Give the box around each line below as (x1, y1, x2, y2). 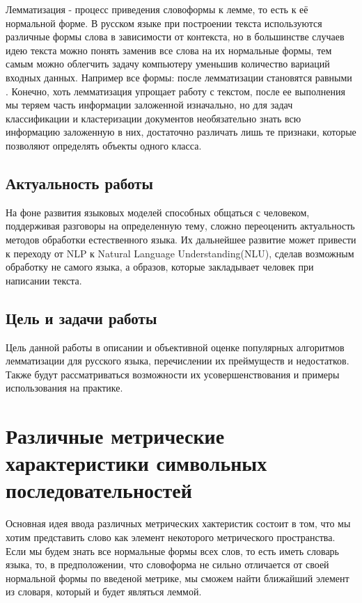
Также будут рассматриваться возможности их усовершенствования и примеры (6, 367, 340, 381)
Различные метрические (6, 421, 225, 450)
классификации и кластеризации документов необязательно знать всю (6, 111, 301, 125)
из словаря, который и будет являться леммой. (6, 584, 202, 599)
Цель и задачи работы (6, 307, 157, 328)
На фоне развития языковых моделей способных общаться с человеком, (6, 204, 310, 219)
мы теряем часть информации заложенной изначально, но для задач (6, 97, 293, 112)
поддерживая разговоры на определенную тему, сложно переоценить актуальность (6, 218, 355, 233)
